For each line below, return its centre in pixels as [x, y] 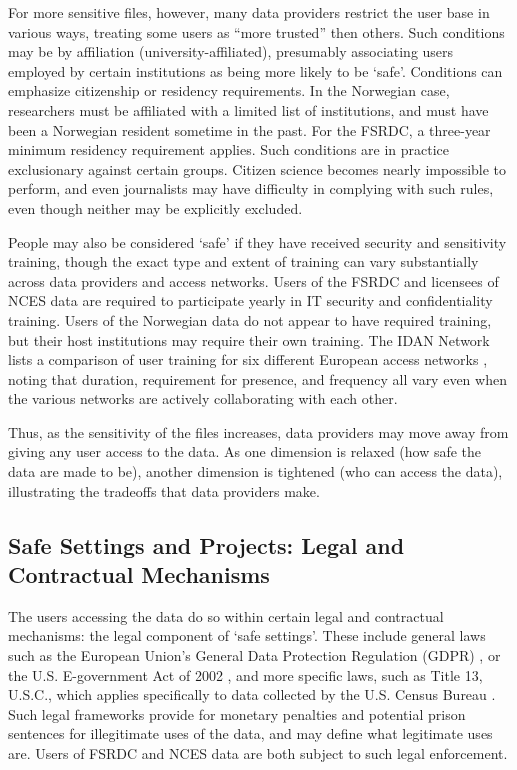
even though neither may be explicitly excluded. [155, 207]
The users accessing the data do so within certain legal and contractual [226, 615]
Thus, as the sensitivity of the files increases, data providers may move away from [258, 431]
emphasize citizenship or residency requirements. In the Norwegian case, [229, 90]
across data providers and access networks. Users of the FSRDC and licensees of [253, 280]
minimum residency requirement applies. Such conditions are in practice [229, 149]
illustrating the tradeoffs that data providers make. [164, 490]
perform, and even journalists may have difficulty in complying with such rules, [251, 188]
